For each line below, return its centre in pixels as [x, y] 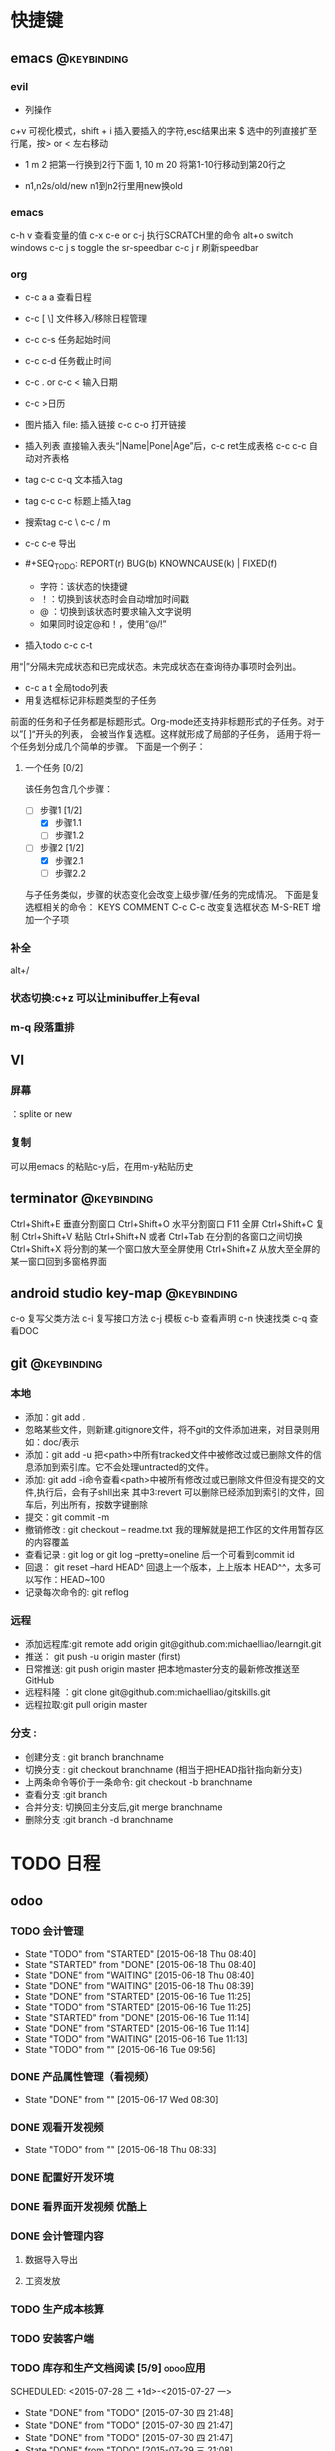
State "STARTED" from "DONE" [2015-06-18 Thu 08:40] [140, 1964]
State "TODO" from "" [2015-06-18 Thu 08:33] [120, 2150]
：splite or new [41, 1114]
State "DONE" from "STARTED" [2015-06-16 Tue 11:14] [137, 2028]
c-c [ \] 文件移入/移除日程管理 [86, 318]
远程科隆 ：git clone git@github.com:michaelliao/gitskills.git [147, 1692]
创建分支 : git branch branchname [94, 1757]
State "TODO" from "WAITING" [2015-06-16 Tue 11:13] [136, 2038]
